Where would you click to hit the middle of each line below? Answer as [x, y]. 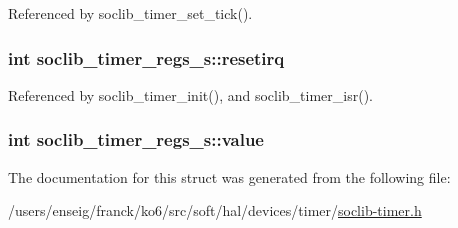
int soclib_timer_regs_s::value [136, 139]
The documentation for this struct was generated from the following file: [229, 176]
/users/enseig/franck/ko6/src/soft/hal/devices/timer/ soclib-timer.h [215, 210]
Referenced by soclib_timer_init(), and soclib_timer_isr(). [190, 94]
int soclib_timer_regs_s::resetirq [146, 57]
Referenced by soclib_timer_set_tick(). [130, 13]
